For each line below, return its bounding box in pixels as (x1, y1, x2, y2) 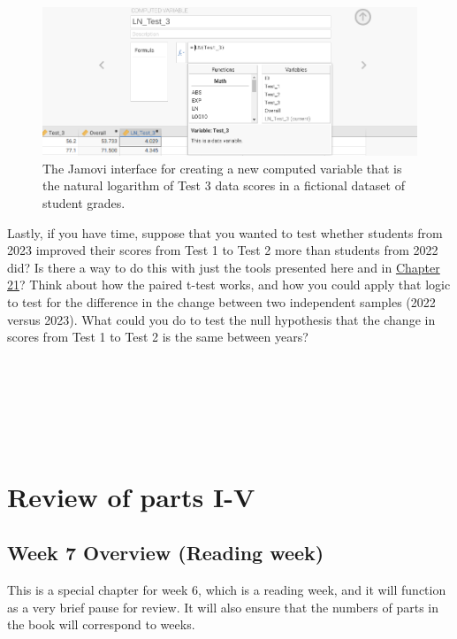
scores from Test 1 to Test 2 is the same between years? (7, 327, 308, 346)
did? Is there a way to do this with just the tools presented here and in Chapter (7, 258, 440, 276)
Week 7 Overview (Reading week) (7, 539, 324, 566)
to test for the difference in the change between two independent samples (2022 (7, 292, 436, 311)
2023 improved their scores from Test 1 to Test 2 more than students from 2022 (7, 241, 438, 259)
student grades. (42, 194, 126, 212)
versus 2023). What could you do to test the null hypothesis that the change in (7, 310, 436, 328)
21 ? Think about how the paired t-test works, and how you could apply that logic (7, 275, 451, 294)
